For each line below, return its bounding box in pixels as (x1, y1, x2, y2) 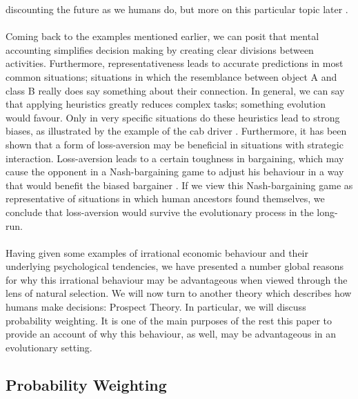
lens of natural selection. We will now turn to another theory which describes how (6, 286, 352, 300)
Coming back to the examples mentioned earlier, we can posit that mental (6, 29, 319, 43)
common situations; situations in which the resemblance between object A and (6, 69, 337, 84)
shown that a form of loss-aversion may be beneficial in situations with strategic (6, 137, 344, 151)
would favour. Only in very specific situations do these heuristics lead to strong (6, 110, 340, 124)
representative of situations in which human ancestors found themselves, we (6, 191, 325, 206)
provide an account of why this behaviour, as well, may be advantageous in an (6, 327, 337, 341)
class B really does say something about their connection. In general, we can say (6, 83, 345, 97)
